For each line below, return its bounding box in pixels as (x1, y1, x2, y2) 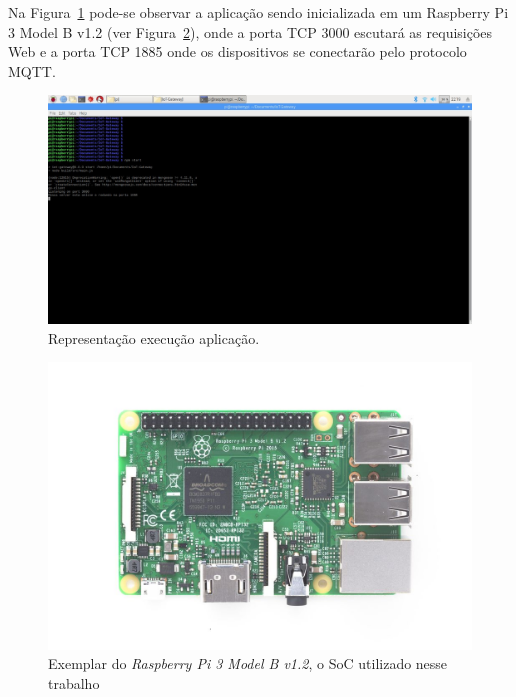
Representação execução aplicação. (48, 327, 260, 348)
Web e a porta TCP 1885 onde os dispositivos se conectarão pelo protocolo (8, 41, 467, 62)
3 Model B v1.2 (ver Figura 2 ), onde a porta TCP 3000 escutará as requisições (8, 21, 493, 42)
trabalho (48, 672, 100, 693)
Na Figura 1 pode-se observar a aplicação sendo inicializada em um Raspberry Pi (8, 2, 509, 22)
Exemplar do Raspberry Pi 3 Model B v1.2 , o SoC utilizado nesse (48, 653, 448, 674)
